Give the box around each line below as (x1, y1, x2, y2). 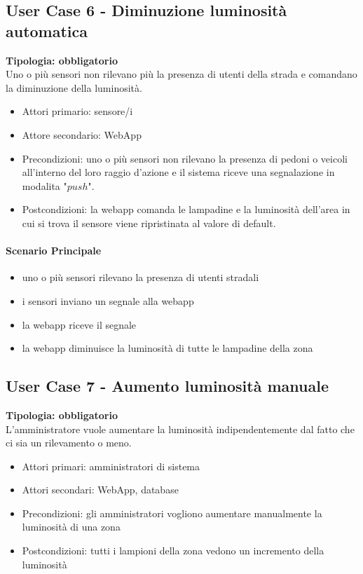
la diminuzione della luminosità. (6, 80, 142, 95)
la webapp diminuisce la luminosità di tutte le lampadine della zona (22, 341, 313, 355)
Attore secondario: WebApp (22, 127, 142, 142)
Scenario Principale (6, 243, 102, 258)
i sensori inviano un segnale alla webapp (22, 293, 194, 308)
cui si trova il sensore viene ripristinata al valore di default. (22, 215, 276, 230)
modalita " (22, 178, 67, 193)
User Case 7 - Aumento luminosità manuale (6, 375, 329, 397)
